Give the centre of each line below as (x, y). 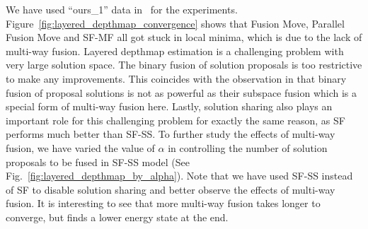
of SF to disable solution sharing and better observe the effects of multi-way (171, 189)
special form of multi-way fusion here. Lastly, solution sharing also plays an (169, 106)
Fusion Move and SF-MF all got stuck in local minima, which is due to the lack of (184, 37)
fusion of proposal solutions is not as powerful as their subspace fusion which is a (182, 92)
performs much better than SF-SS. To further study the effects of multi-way (171, 134)
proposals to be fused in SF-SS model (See (98, 162)
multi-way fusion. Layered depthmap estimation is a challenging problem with (175, 51)
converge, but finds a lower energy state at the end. (117, 217)
